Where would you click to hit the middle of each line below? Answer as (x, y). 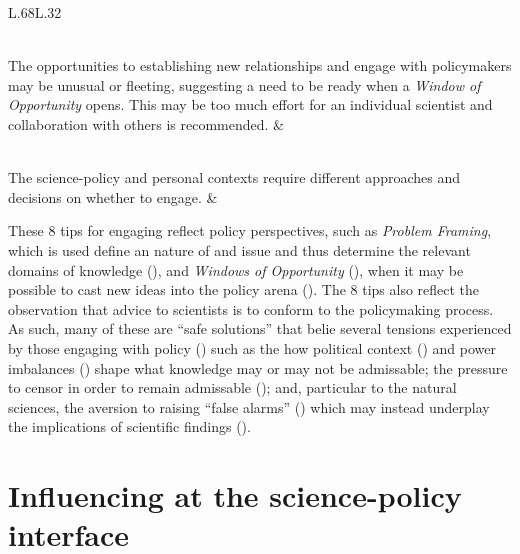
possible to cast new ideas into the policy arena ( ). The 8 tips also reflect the (244, 289)
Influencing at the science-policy (235, 495)
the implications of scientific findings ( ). (129, 426)
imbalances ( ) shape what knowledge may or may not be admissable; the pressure (258, 367)
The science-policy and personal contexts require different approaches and (234, 177)
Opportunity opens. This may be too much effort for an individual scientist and (250, 104)
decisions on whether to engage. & (113, 196)
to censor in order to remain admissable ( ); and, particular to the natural (232, 387)
